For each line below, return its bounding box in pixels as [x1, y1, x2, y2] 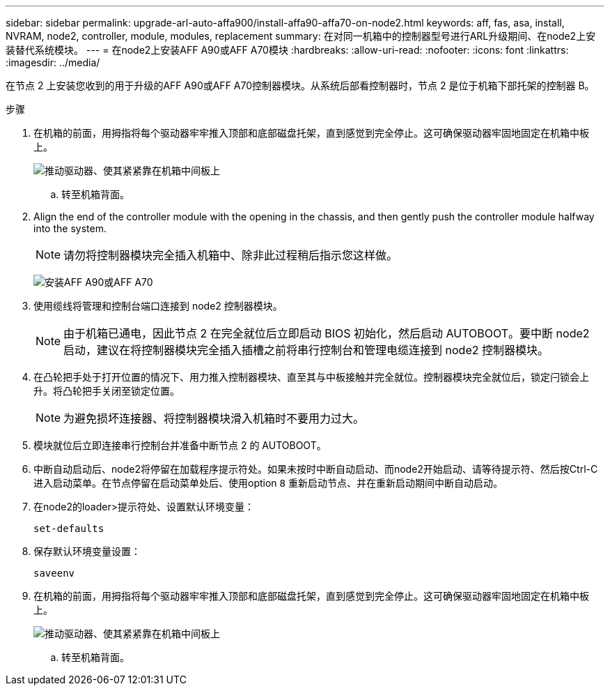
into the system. [33, 222, 107, 234]
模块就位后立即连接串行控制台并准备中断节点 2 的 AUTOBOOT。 [33, 439, 327, 451]
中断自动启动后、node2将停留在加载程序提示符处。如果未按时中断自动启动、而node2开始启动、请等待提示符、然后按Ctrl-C [33, 463, 598, 475]
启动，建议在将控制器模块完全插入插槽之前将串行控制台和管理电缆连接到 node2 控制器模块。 [63, 343, 549, 357]
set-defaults [33, 523, 104, 534]
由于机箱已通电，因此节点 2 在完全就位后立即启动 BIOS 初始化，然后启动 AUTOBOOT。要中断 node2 [63, 326, 590, 340]
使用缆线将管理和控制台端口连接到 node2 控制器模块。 [33, 300, 283, 312]
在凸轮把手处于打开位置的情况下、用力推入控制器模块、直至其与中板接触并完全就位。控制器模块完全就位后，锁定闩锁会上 [33, 371, 589, 383]
